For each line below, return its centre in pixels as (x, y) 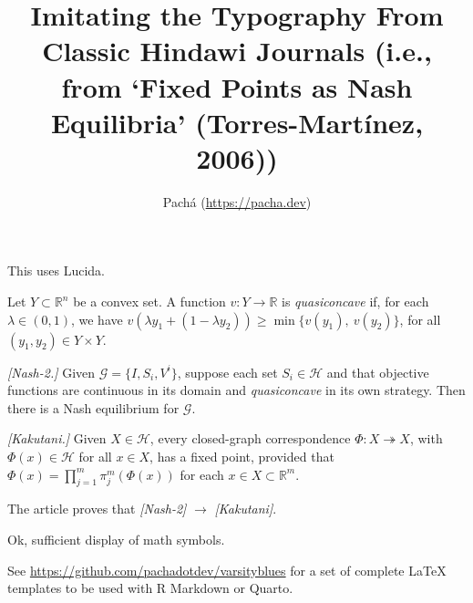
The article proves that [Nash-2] (97, 509)
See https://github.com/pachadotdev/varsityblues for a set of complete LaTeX (227, 570)
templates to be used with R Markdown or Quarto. (150, 588)
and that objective (378, 372)
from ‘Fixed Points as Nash (237, 86)
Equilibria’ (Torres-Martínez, (237, 122)
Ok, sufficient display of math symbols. (116, 540)
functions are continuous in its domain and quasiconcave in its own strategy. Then (236, 390)
